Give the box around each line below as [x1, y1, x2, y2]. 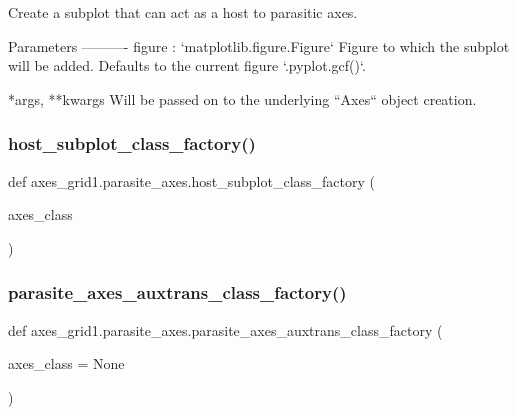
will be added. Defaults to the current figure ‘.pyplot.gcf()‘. [8, 55, 366, 76]
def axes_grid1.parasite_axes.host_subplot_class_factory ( [8, 170, 376, 191]
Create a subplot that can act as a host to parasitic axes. [8, 2, 358, 22]
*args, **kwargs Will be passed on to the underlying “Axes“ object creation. [8, 88, 477, 109]
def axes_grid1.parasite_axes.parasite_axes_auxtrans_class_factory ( [8, 319, 443, 340]
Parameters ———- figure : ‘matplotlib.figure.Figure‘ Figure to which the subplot [8, 35, 510, 56]
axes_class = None [8, 353, 125, 374]
